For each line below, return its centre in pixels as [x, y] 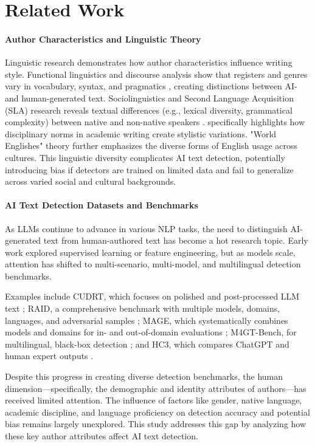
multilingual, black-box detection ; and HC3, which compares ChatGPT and [147, 344]
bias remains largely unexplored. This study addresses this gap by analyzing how [156, 424]
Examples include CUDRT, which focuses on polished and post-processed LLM [152, 296]
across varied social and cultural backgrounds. [91, 181]
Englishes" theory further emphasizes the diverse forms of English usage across [151, 146]
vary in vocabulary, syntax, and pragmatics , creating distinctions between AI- [151, 86]
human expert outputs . [49, 356]
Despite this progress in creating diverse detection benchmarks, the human [144, 376]
